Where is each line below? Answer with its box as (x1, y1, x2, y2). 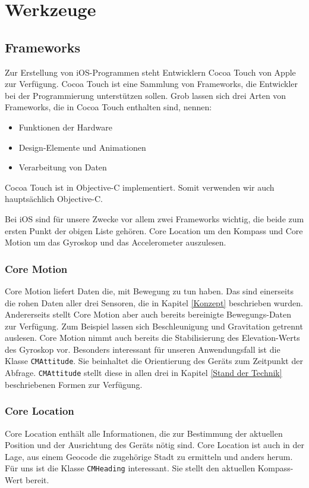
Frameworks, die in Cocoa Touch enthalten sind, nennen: (5, 101, 212, 113)
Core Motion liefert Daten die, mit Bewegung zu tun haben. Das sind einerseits (5, 284, 294, 297)
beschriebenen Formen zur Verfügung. (5, 378, 143, 390)
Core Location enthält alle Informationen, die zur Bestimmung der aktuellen (5, 427, 283, 439)
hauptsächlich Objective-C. (5, 192, 103, 205)
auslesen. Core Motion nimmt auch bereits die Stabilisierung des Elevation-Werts (5, 331, 300, 344)
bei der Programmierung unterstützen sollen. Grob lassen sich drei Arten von (5, 89, 286, 101)
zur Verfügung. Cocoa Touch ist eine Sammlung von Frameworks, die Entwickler (5, 77, 298, 90)
